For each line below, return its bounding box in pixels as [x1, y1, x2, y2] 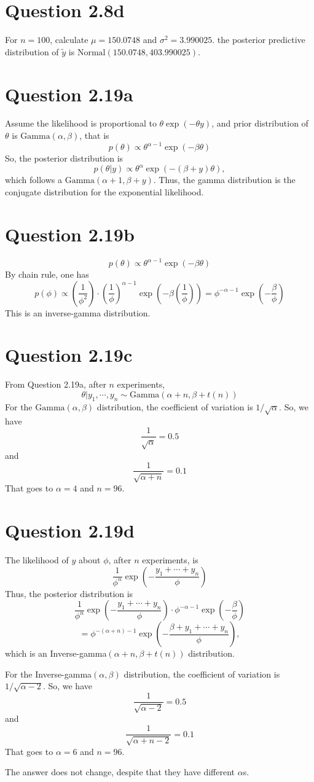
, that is [79, 129, 109, 142]
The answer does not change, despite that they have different [5, 765, 235, 778]
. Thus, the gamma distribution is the [153, 173, 296, 186]
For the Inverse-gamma [5, 667, 92, 680]
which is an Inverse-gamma [5, 647, 107, 660]
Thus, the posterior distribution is [5, 587, 133, 600]
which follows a [5, 173, 63, 186]
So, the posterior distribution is [5, 152, 124, 165]
